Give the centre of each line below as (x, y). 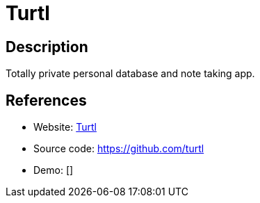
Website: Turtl (65, 127)
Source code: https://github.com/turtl (119, 149)
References (46, 100)
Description (47, 47)
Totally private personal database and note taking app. (130, 74)
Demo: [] (54, 170)
